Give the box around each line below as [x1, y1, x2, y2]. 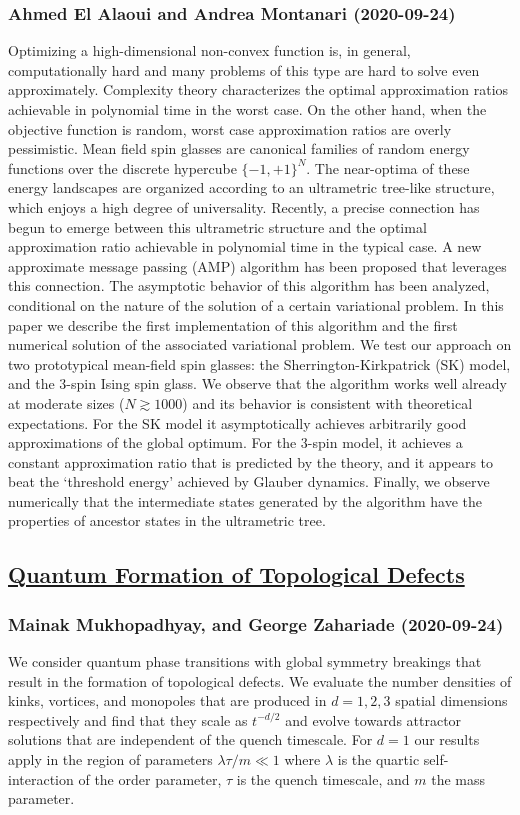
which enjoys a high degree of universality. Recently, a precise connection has [8, 196, 480, 217]
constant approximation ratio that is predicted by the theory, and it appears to [8, 451, 494, 472]
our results [414, 729, 480, 750]
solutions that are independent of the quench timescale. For [8, 729, 373, 750]
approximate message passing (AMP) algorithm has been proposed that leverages [8, 255, 507, 276]
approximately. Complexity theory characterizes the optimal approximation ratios [8, 79, 509, 100]
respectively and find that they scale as [8, 709, 248, 730]
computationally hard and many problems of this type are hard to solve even [8, 59, 480, 80]
